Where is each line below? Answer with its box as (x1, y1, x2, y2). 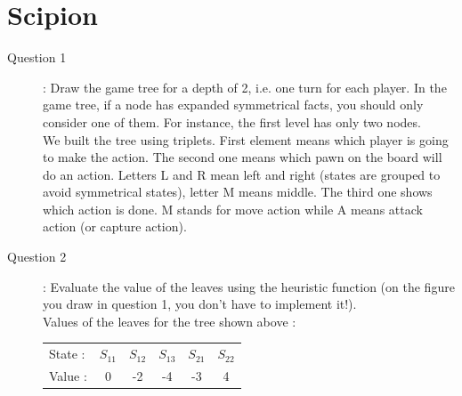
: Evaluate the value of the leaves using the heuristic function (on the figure (43, 277, 455, 295)
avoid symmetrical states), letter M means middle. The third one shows (43, 182, 433, 201)
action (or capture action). (43, 217, 187, 236)
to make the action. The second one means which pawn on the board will (43, 148, 442, 166)
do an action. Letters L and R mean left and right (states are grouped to (43, 165, 441, 183)
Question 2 (7, 247, 67, 266)
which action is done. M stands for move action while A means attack (43, 199, 423, 218)
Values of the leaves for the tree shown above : (43, 311, 296, 330)
